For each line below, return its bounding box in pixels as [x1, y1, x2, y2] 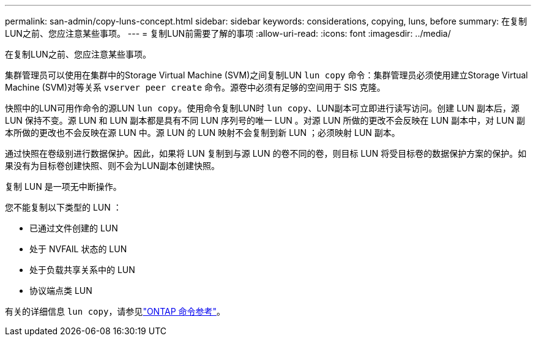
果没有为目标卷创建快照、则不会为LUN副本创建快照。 [5, 160, 220, 171]
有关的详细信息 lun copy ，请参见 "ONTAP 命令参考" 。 [5, 306, 226, 317]
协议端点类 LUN [29, 285, 92, 296]
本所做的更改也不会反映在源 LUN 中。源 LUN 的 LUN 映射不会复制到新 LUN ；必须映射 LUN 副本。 [5, 127, 400, 138]
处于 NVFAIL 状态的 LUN [29, 244, 127, 254]
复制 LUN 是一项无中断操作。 [5, 181, 122, 192]
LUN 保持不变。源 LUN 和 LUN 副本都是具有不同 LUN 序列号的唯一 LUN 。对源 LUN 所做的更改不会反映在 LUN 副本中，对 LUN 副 [5, 115, 526, 126]
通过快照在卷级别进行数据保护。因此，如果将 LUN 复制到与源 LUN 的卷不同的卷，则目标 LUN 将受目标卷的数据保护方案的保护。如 [5, 148, 527, 159]
